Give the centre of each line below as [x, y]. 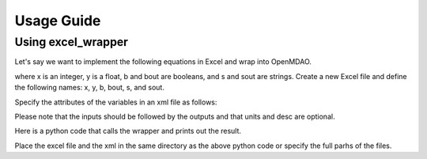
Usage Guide [58, 21]
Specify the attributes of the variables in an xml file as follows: [116, 102]
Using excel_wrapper [71, 42]
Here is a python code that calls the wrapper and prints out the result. [128, 131]
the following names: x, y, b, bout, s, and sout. [90, 88]
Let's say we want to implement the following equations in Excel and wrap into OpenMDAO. [163, 62]
